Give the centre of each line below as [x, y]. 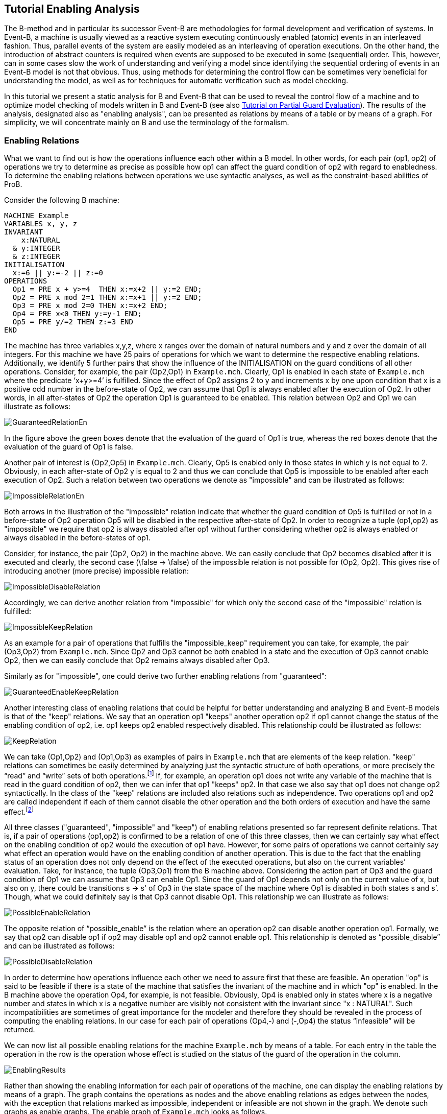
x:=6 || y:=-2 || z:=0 [58, 273]
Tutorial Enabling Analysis [72, 9]
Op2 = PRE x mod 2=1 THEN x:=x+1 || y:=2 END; [107, 298]
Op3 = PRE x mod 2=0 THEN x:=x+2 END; [90, 306]
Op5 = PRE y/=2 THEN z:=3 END [73, 322]
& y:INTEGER [36, 248]
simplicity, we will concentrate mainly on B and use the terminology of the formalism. [147, 123]
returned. [20, 1030]
